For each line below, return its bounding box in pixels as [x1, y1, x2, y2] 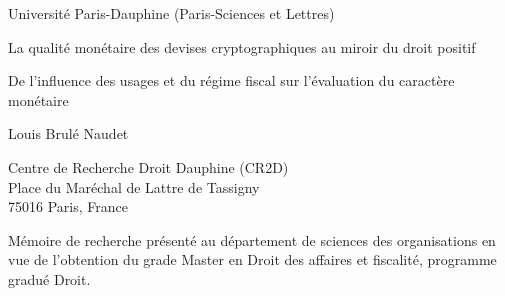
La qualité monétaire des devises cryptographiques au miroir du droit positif [8, 36, 476, 57]
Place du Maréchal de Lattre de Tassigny [8, 176, 260, 197]
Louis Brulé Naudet [8, 123, 129, 144]
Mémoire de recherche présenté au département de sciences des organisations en [8, 229, 496, 250]
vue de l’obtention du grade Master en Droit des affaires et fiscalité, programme [8, 249, 497, 270]
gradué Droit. [8, 268, 91, 289]
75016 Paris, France [8, 196, 128, 217]
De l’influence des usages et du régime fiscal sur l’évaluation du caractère [8, 70, 455, 91]
